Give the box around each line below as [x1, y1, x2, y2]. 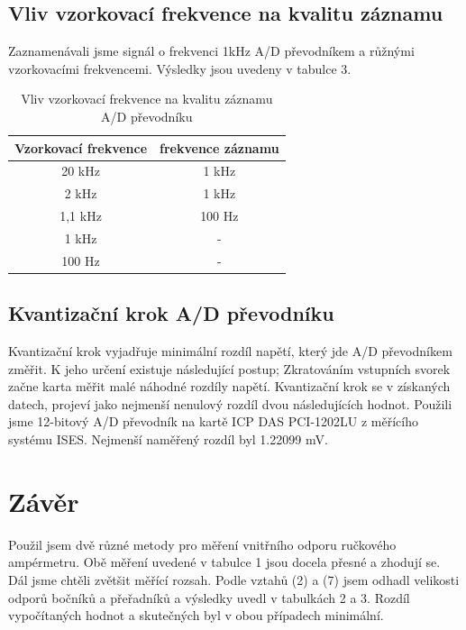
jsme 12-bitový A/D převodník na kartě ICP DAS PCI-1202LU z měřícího [8, 412, 418, 431]
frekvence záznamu [160, 138, 279, 157]
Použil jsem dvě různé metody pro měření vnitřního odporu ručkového [8, 534, 397, 553]
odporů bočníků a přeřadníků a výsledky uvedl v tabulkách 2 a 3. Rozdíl [8, 588, 410, 607]
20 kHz [61, 161, 100, 180]
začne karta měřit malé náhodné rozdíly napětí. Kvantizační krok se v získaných [8, 377, 451, 396]
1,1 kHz [59, 206, 102, 225]
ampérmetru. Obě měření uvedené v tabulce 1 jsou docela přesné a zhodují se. [8, 552, 441, 571]
